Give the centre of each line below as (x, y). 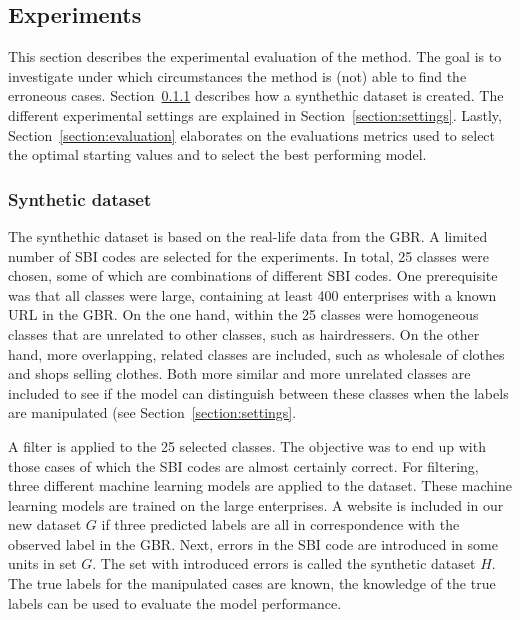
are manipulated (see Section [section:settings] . (152, 412)
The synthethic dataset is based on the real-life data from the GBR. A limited (248, 235)
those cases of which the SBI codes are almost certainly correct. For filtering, (243, 465)
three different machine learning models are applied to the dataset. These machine (260, 485)
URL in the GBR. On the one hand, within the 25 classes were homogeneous (243, 314)
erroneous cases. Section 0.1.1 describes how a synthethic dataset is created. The (256, 95)
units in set (42, 563)
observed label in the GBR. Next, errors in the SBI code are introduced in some (253, 543)
